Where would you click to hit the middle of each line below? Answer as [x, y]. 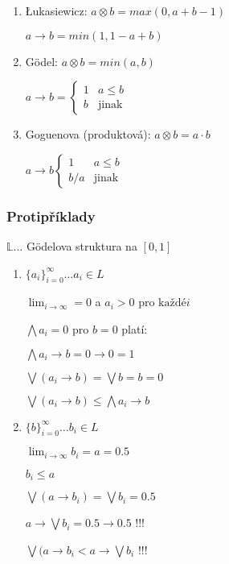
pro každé [162, 303]
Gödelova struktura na [82, 246]
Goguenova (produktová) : [88, 134]
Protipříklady [51, 216]
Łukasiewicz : [56, 10]
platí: [135, 328]
